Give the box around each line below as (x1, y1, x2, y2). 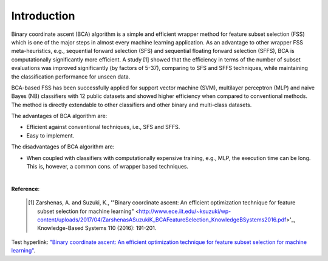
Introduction (11, 9, 75, 23)
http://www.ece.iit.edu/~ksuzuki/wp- (138, 207, 231, 215)
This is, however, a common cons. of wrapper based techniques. (26, 163, 188, 170)
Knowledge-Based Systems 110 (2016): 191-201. (37, 224, 157, 232)
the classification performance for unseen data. (11, 73, 131, 80)
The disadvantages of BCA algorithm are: (11, 143, 115, 150)
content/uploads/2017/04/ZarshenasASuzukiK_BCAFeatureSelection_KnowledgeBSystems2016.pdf (37, 216, 287, 223)
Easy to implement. (26, 131, 75, 139)
